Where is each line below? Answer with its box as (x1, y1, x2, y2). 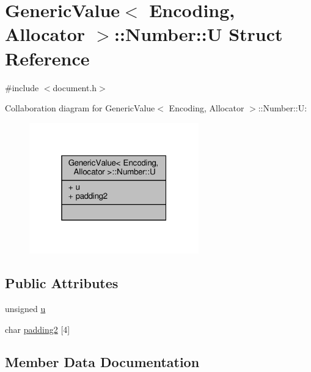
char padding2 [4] (5, 322, 70, 335)
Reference (5, 45, 90, 70)
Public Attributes (5, 273, 119, 292)
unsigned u (5, 302, 46, 314)
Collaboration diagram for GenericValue (5, 102, 155, 114)
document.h (53, 81, 97, 94)
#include (5, 81, 39, 94)
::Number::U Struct (114, 21, 283, 46)
